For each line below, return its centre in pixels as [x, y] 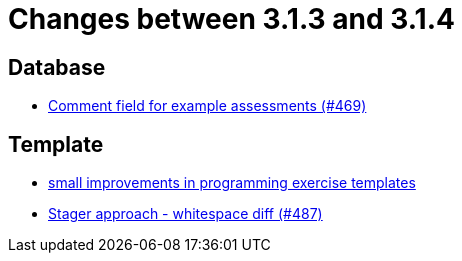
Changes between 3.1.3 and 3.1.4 [231, 19]
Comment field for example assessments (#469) [207, 106]
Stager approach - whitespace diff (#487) [185, 214]
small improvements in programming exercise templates [232, 183]
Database [57, 67]
